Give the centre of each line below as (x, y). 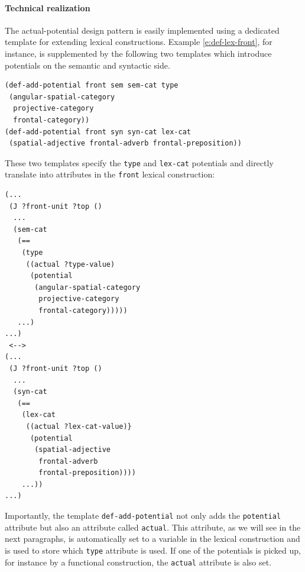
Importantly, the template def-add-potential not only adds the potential (143, 516)
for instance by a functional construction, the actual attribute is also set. (138, 562)
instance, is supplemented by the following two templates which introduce (138, 53)
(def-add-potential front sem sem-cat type (92, 85)
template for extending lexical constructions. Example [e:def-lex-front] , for (139, 42)
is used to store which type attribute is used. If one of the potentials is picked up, (153, 550)
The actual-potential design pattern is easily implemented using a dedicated (142, 30)
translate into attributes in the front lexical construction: (110, 174)
